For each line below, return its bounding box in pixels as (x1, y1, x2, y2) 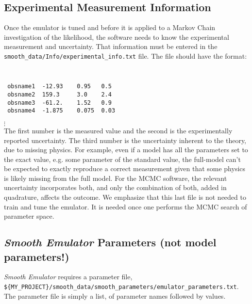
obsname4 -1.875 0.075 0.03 (7, 107, 116, 114)
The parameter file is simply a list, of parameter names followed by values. (4, 290, 226, 301)
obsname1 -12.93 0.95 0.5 (7, 83, 112, 90)
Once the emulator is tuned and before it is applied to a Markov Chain (4, 22, 216, 32)
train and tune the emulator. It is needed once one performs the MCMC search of (4, 201, 247, 211)
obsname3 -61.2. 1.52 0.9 (7, 99, 112, 106)
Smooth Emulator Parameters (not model (4, 235, 217, 250)
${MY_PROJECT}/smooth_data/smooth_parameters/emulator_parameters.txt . (4, 281, 239, 291)
